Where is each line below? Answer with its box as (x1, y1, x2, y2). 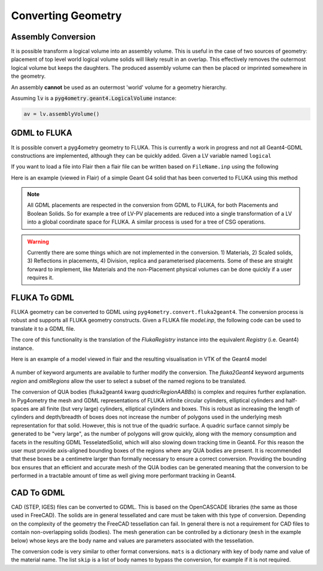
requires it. (27, 274, 54, 281)
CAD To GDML (11, 487, 65, 497)
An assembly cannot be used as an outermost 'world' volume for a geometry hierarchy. (11, 84, 227, 91)
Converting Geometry (11, 9, 122, 22)
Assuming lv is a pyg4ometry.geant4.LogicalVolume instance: (11, 94, 176, 102)
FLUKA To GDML (11, 293, 74, 303)
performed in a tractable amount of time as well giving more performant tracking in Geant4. (11, 472, 236, 480)
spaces (11, 405, 29, 412)
